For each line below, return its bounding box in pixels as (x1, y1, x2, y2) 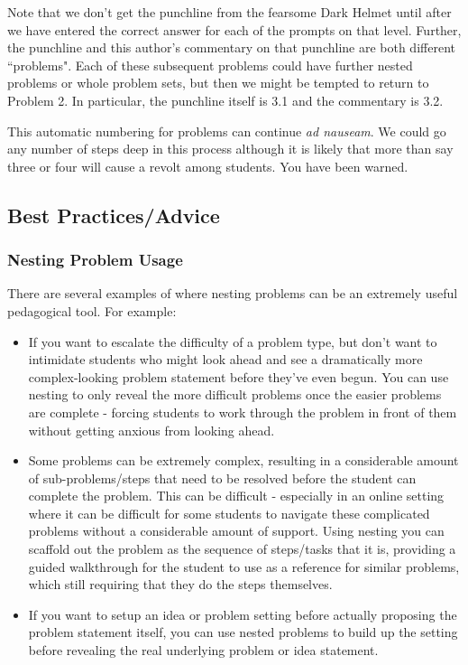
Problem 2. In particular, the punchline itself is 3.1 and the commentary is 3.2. (7, 90, 444, 109)
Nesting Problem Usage (7, 248, 183, 271)
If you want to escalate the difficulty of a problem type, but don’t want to (28, 332, 437, 351)
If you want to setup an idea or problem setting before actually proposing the (28, 604, 457, 623)
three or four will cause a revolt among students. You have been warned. (7, 156, 408, 175)
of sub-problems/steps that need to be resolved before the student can (28, 468, 417, 487)
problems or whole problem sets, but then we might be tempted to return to (7, 73, 429, 92)
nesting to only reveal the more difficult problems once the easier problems (28, 385, 442, 404)
